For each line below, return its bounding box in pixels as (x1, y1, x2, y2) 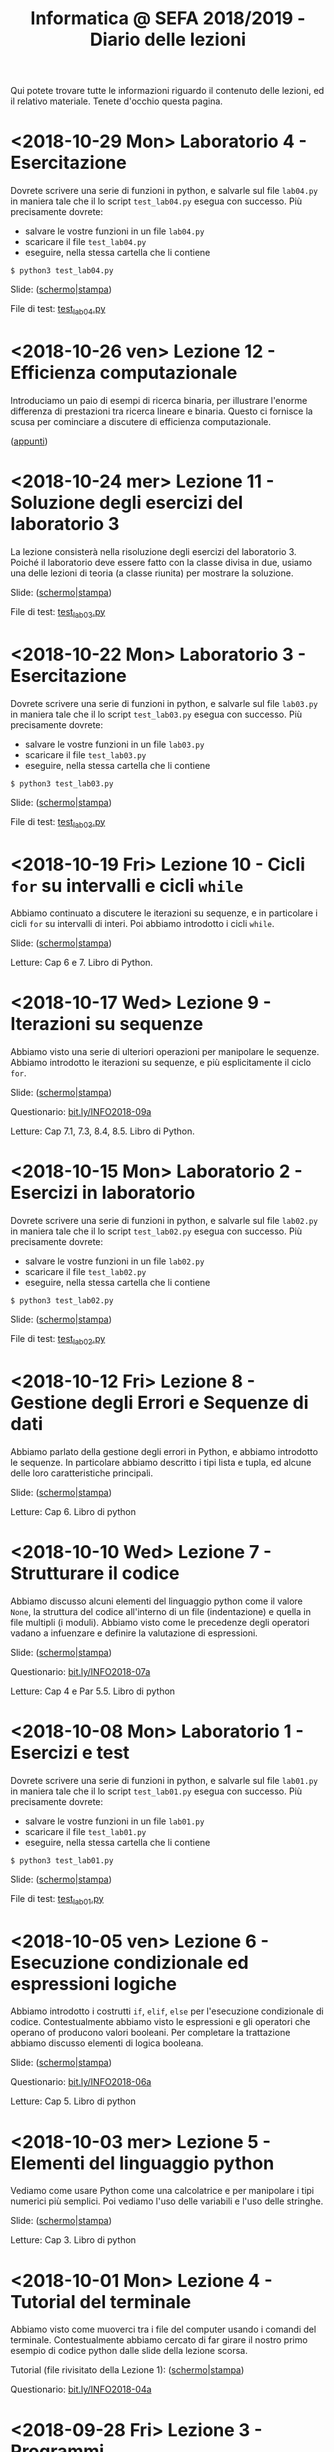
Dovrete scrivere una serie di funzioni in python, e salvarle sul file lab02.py (10, 1215, 318, 1227)
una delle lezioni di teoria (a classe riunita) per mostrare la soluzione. (10, 567, 294, 579)
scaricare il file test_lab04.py (24, 236, 147, 248)
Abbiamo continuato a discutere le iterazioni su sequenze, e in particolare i (10, 907, 318, 919)
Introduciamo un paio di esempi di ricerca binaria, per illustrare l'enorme (10, 394, 308, 406)
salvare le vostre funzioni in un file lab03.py (24, 738, 205, 750)
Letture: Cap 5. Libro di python (10, 2095, 137, 2107)
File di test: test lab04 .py (10, 303, 106, 317)
